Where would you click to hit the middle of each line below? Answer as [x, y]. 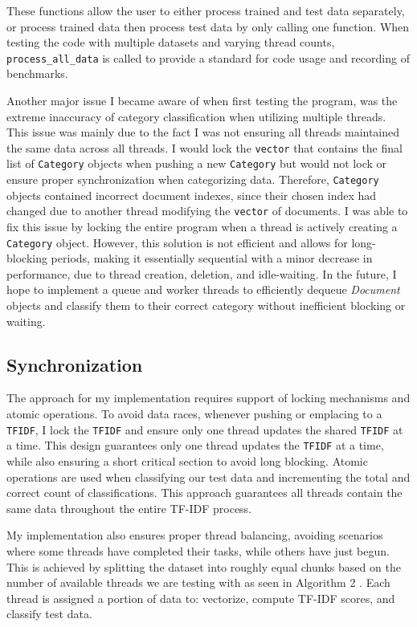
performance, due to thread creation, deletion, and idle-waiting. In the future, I [202, 273]
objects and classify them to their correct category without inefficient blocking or [206, 305]
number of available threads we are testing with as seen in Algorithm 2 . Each [198, 582]
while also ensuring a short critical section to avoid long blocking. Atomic [187, 460]
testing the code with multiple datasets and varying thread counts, [171, 42]
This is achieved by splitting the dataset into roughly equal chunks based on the [204, 566]
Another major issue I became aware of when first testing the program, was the [202, 101]
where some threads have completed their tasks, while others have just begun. [198, 550]
